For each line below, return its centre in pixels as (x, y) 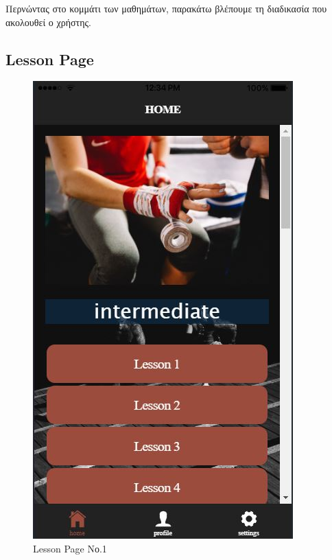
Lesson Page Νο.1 (70, 548)
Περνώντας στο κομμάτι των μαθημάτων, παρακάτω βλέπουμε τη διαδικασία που (166, 8)
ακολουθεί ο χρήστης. (48, 22)
